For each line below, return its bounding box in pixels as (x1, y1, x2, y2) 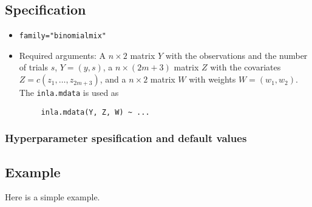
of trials (19, 61, 48, 73)
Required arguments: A (19, 49, 106, 61)
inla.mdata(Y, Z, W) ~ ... (41, 107, 150, 117)
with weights (189, 73, 236, 86)
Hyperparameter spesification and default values (5, 131, 247, 146)
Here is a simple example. (5, 191, 100, 203)
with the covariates (210, 61, 281, 73)
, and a (100, 73, 126, 86)
